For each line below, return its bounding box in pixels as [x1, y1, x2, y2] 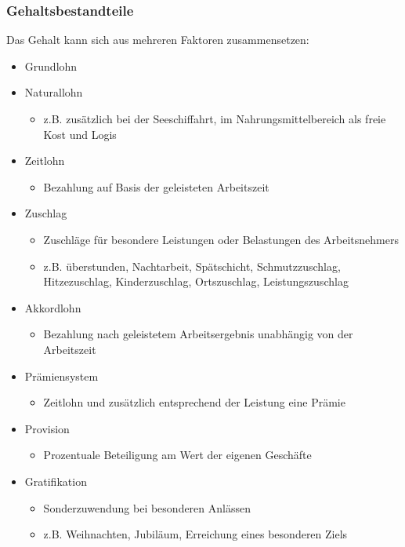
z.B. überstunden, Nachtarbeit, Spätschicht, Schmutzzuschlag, [43, 257, 341, 274]
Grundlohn [24, 57, 78, 74]
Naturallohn [24, 84, 83, 100]
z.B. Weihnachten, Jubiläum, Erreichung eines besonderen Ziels [43, 526, 348, 542]
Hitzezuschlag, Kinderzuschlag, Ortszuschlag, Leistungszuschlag [43, 273, 349, 290]
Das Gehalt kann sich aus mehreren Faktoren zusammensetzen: [6, 31, 309, 48]
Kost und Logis [43, 126, 117, 142]
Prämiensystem [24, 367, 99, 384]
